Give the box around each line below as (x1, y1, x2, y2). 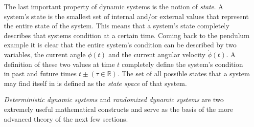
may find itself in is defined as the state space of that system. (4, 78, 187, 88)
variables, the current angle (4, 49, 86, 59)
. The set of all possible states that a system (117, 68, 250, 79)
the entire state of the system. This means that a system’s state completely (4, 21, 230, 31)
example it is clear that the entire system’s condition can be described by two (4, 40, 237, 50)
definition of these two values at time (4, 59, 115, 69)
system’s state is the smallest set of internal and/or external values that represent (4, 11, 249, 21)
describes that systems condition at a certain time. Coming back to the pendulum (4, 30, 250, 40)
